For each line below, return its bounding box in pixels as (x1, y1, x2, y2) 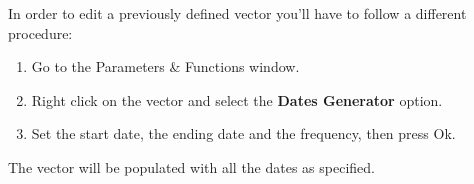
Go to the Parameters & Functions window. (31, 56, 300, 77)
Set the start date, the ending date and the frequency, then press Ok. (31, 123, 456, 144)
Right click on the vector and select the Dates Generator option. (31, 89, 443, 110)
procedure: (8, 22, 73, 43)
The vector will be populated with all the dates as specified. (8, 156, 375, 177)
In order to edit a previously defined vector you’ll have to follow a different (8, 3, 467, 23)
